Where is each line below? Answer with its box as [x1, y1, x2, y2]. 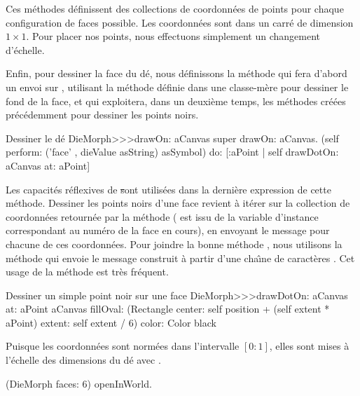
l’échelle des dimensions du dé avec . [6, 353, 161, 367]
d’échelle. [6, 42, 45, 57]
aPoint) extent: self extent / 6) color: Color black [6, 315, 216, 329]
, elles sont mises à [269, 339, 349, 353]
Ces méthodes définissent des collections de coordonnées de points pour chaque [6, 1, 344, 15]
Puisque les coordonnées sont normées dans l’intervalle [6, 339, 240, 353]
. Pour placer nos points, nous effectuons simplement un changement [26, 29, 321, 43]
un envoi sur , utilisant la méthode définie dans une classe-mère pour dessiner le [6, 79, 349, 94]
